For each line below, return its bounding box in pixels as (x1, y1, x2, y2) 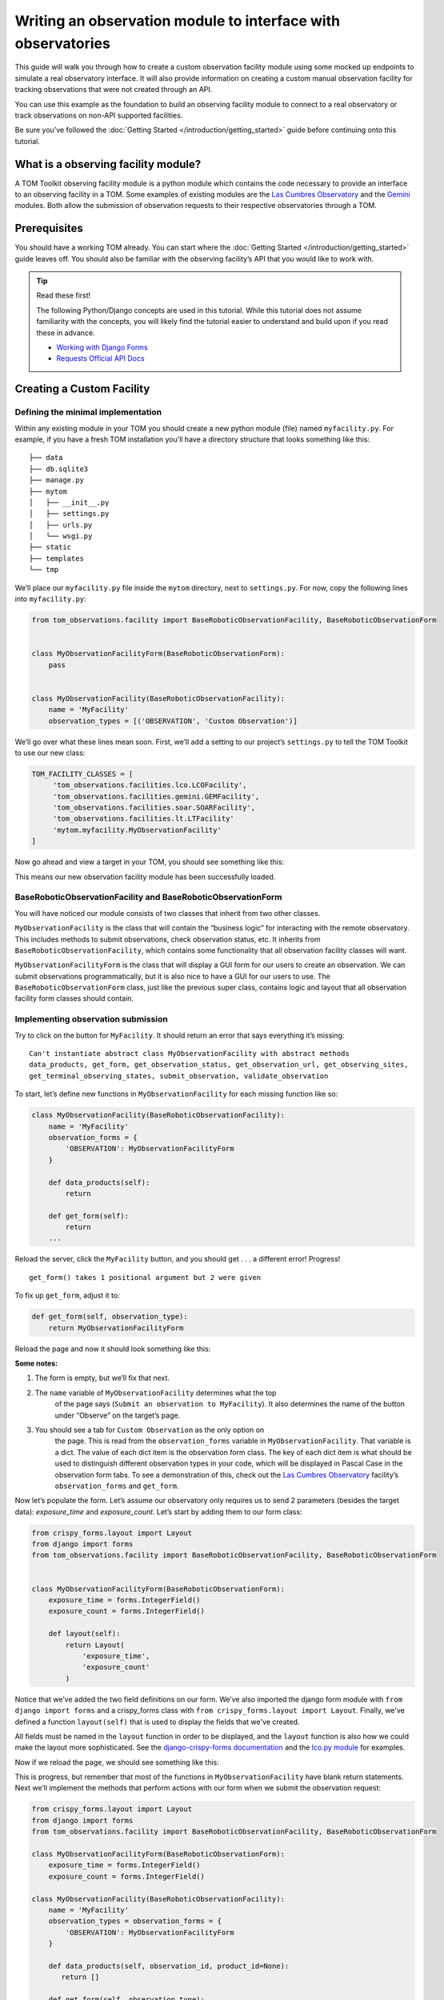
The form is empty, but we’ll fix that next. (34, 1373, 170, 1383)
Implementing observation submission (14, 1014, 168, 1025)
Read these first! (36, 290, 91, 300)
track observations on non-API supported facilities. (14, 110, 183, 120)
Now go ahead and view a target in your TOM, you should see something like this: (14, 857, 284, 867)
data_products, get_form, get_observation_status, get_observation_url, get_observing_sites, (29, 1060, 409, 1070)
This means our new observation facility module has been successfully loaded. (14, 872, 276, 882)
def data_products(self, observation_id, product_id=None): (48, 1961, 290, 1970)
